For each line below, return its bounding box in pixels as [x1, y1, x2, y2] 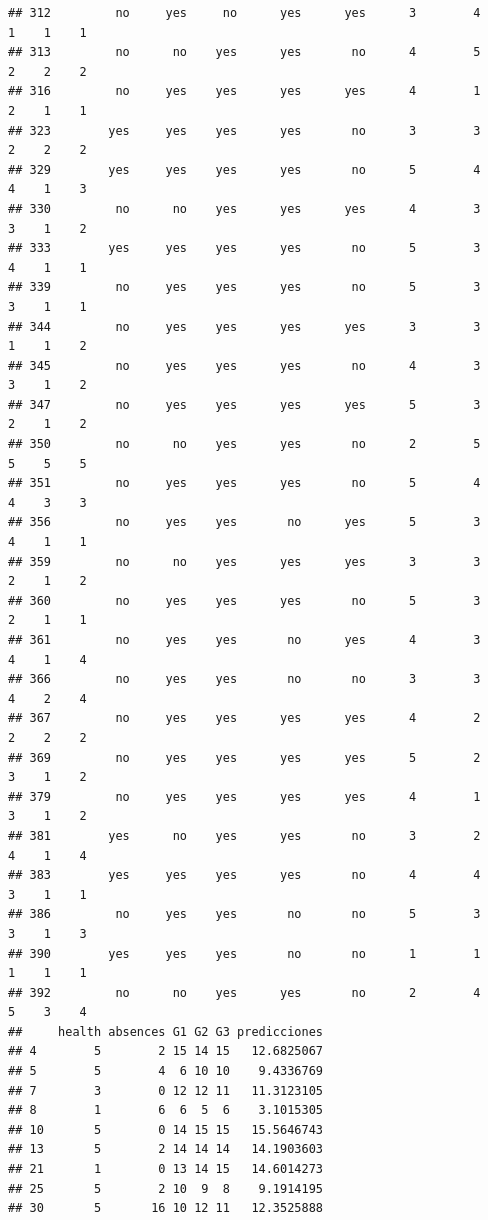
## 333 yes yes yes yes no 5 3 [8, 241, 481, 256]
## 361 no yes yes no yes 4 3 [8, 633, 481, 647]
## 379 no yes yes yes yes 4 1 [8, 789, 481, 804]
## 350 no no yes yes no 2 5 [8, 437, 481, 452]
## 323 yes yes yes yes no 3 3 [8, 123, 481, 138]
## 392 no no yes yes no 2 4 [8, 985, 481, 1000]
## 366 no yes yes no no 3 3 [8, 672, 481, 687]
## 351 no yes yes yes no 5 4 [8, 476, 481, 491]
